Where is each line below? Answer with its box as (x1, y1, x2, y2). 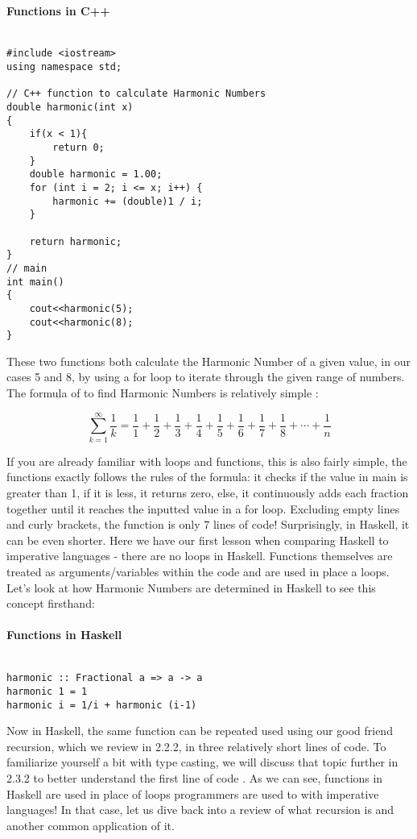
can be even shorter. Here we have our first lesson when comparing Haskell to (6, 531, 389, 548)
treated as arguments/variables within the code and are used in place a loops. (6, 563, 390, 579)
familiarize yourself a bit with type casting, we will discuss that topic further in (6, 754, 398, 770)
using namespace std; (6, 61, 122, 73)
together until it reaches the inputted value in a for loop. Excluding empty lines (6, 500, 400, 517)
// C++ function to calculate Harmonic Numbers (6, 88, 266, 100)
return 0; (52, 142, 105, 154)
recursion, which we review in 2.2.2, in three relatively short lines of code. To (6, 737, 386, 754)
